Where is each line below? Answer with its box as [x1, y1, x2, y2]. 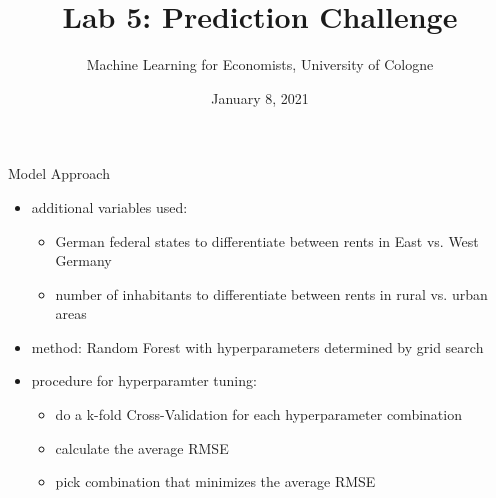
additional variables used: [31, 196, 188, 217]
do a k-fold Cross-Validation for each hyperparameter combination [55, 404, 462, 425]
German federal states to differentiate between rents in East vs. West [55, 230, 479, 251]
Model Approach [8, 163, 110, 184]
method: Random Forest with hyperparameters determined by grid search [31, 336, 484, 357]
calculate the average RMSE [55, 437, 229, 458]
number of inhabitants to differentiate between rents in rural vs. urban [55, 283, 488, 304]
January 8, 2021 [211, 87, 309, 108]
